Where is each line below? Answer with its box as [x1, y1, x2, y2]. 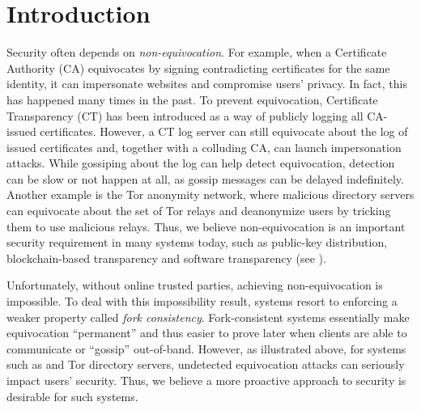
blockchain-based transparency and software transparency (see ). [6, 249, 326, 266]
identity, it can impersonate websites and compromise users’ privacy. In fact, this [6, 75, 407, 92]
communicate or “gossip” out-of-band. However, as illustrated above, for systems [6, 340, 406, 357]
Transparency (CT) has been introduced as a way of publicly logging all [6, 107, 364, 124]
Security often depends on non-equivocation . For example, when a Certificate [6, 44, 387, 61]
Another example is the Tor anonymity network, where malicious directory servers [6, 186, 415, 203]
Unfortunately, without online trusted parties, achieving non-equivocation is [6, 277, 383, 294]
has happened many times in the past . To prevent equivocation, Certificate [6, 91, 378, 108]
